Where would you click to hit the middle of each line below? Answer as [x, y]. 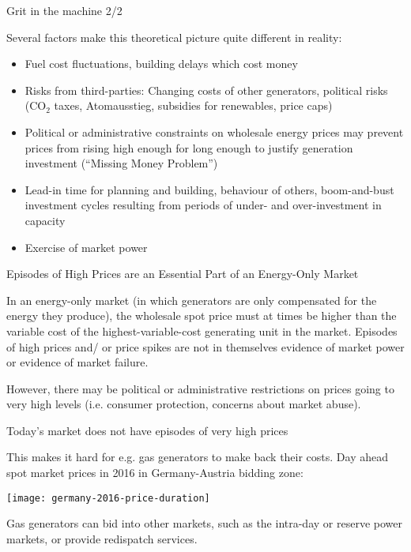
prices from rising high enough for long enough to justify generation [189, 147]
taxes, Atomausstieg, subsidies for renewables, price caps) [193, 105]
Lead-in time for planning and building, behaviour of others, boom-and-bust [209, 189]
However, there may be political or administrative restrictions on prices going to [200, 388]
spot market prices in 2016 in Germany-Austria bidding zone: [155, 473]
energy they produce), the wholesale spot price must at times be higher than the [202, 315]
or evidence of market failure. [77, 362]
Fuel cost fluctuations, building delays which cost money [161, 64]
